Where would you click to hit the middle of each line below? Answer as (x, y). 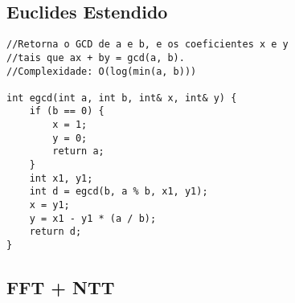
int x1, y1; (61, 178)
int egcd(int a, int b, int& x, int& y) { (122, 98)
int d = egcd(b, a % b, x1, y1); (119, 192)
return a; (78, 151)
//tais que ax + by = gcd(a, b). (96, 57)
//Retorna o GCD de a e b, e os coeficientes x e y (147, 45)
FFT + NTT (61, 287)
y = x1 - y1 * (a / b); (93, 218)
